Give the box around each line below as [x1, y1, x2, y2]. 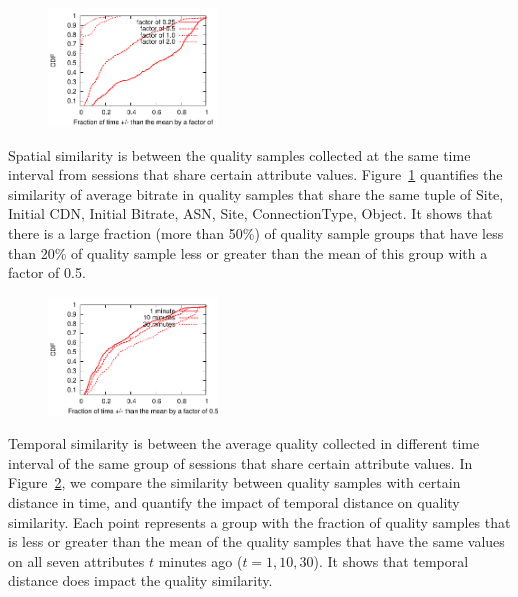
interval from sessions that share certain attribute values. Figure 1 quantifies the [8, 164, 503, 185]
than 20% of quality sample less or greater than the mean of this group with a [8, 242, 488, 263]
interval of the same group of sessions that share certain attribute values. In [8, 452, 473, 473]
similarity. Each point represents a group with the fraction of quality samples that [8, 511, 511, 532]
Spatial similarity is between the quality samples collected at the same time [8, 144, 471, 165]
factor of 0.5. [8, 262, 86, 283]
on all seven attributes [8, 550, 145, 571]
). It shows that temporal [313, 550, 469, 571]
